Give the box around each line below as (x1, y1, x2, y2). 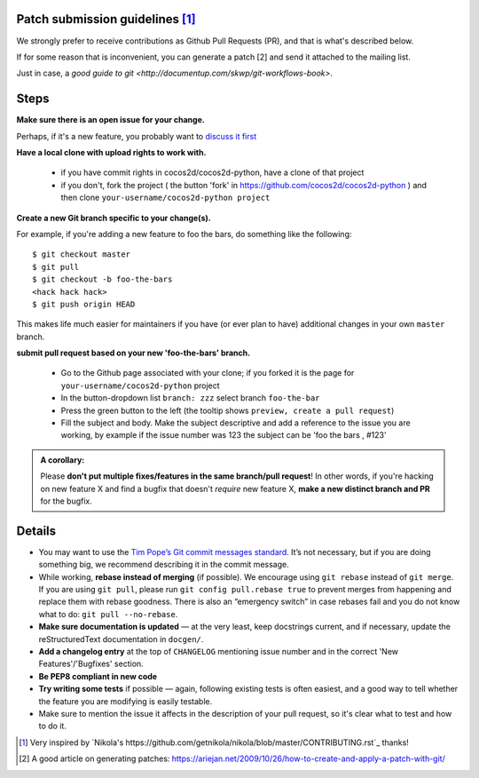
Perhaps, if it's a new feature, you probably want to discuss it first (16, 131, 257, 141)
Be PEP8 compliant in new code (38, 671, 158, 681)
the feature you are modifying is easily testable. (38, 695, 213, 706)
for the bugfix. (40, 496, 93, 506)
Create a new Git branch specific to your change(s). (16, 212, 212, 223)
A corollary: (40, 454, 85, 465)
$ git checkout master (32, 250, 131, 259)
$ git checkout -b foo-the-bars (32, 274, 173, 284)
